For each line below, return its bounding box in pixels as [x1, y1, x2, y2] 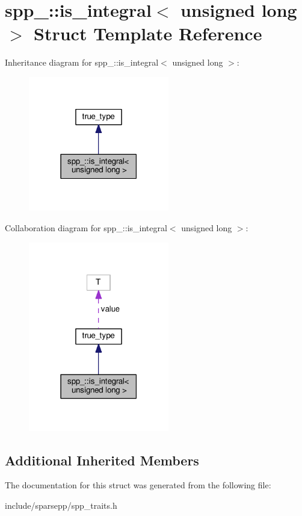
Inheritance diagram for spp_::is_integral [5, 56, 159, 69]
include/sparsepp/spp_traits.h [5, 499, 117, 512]
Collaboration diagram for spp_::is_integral [5, 221, 167, 234]
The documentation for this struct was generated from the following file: [5, 479, 271, 491]
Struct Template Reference [34, 21, 262, 46]
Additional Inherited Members [5, 450, 199, 469]
